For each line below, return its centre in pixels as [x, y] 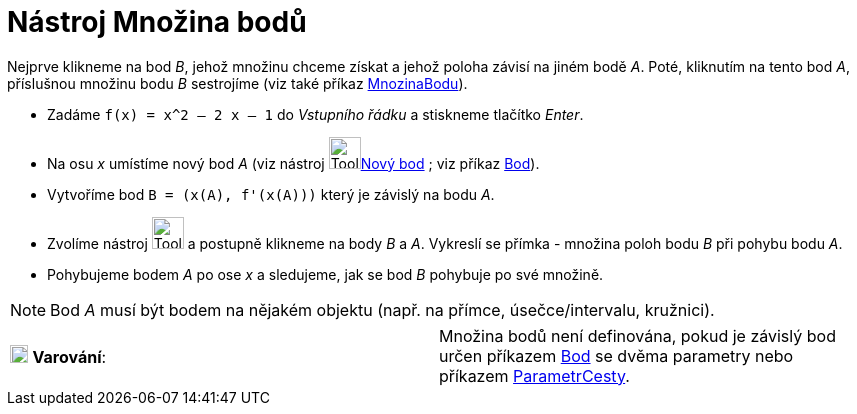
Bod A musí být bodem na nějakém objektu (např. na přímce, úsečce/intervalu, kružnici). [382, 309]
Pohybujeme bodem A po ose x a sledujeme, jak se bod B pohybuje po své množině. [325, 274]
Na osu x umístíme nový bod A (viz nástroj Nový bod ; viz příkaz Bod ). [293, 163]
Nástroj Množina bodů [157, 22]
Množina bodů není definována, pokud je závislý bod [637, 335]
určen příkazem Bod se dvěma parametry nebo [616, 355]
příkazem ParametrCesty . [534, 375]
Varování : [69, 356]
